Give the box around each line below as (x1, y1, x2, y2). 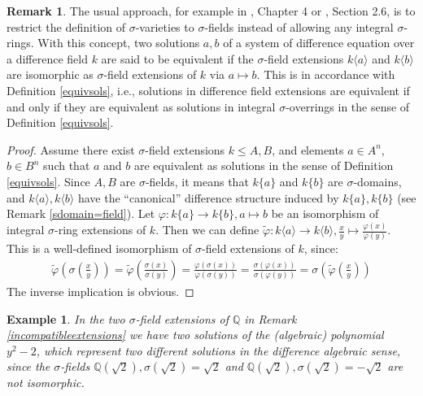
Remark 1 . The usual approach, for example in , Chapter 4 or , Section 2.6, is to (7, 2, 416, 19)
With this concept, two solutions (37, 34, 200, 51)
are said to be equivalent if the (101, 50, 254, 67)
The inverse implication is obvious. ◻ (7, 282, 194, 299)
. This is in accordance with (256, 66, 395, 83)
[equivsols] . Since (7, 172, 90, 189)
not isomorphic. (7, 374, 85, 391)
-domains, (353, 172, 402, 189)
